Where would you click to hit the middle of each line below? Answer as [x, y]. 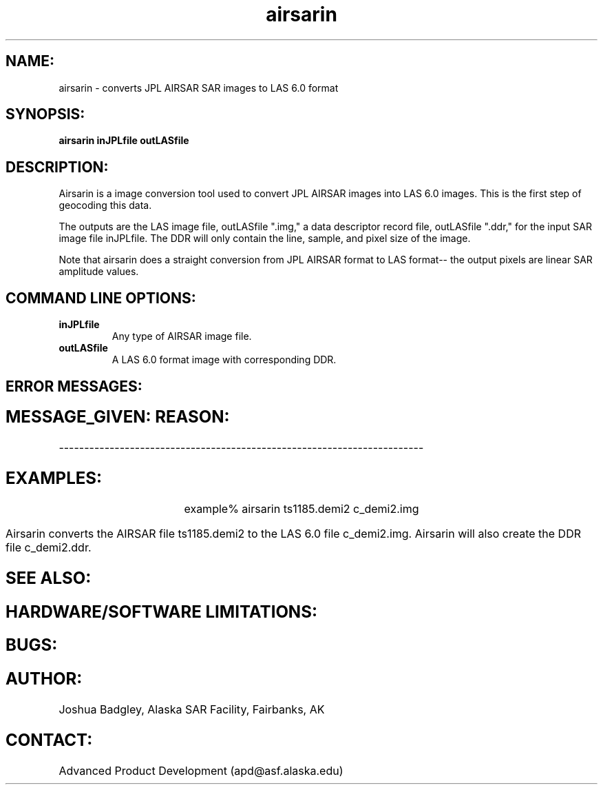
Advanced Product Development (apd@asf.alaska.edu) [201, 771]
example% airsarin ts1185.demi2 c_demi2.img [301, 508]
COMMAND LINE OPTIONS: [101, 298]
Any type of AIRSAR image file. [182, 336]
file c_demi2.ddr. [49, 547]
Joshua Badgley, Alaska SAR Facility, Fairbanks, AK [192, 710]
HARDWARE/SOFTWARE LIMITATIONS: [161, 611]
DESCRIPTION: [57, 167]
